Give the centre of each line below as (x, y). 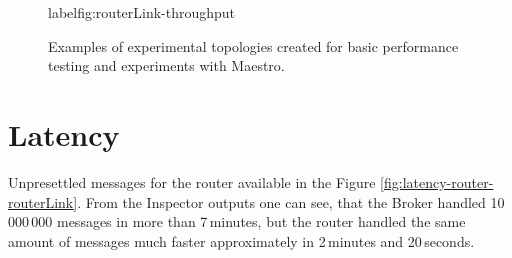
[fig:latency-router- (437, 181)
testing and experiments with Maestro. (166, 65)
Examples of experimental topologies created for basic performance (253, 45)
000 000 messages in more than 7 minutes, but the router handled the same (237, 221)
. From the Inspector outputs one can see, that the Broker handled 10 (291, 201)
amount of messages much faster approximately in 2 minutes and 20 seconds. (241, 240)
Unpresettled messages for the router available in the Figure (192, 181)
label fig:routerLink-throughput (142, 12)
